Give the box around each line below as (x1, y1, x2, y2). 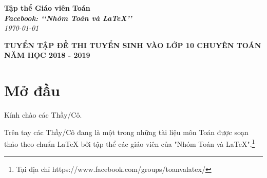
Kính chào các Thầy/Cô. (4, 109, 82, 120)
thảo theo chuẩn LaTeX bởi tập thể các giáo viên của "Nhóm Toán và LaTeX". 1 (4, 137, 255, 149)
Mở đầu (4, 80, 60, 101)
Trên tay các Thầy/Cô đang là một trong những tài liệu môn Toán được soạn (4, 126, 249, 137)
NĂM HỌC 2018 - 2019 (4, 50, 90, 60)
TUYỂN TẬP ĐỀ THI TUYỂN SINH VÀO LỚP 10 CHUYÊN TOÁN (4, 39, 261, 50)
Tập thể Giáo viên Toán (4, 3, 90, 13)
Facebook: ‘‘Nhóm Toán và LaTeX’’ (4, 12, 132, 23)
